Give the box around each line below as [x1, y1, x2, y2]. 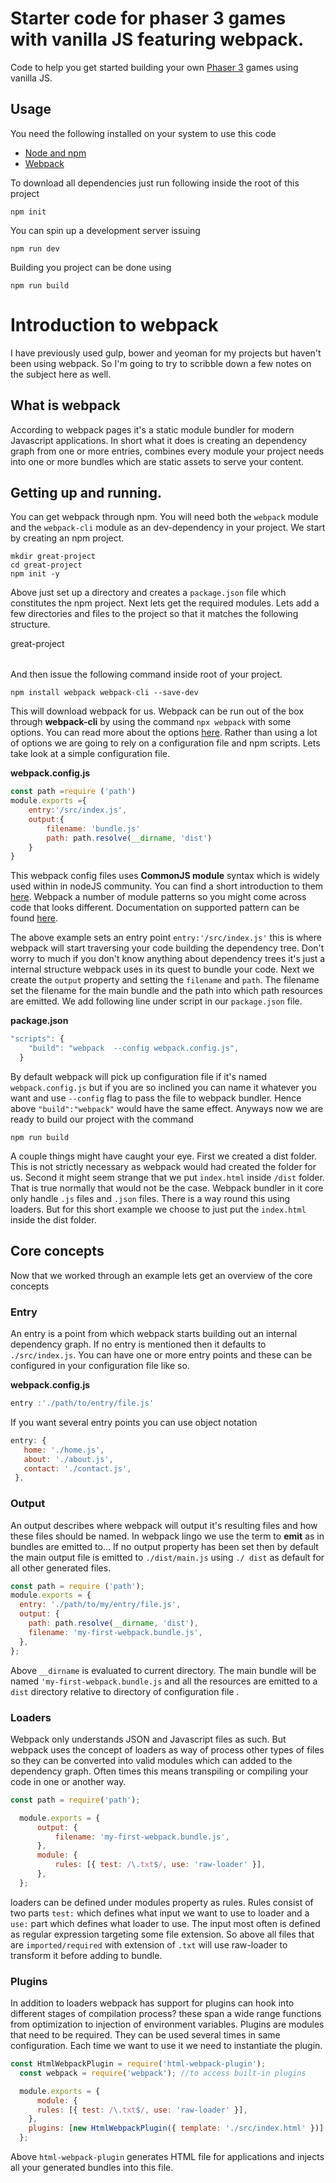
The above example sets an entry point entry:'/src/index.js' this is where [10, 932, 322, 944]
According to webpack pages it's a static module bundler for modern [10, 423, 295, 436]
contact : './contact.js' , [23, 1463, 132, 1474]
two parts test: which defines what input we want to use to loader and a [10, 1907, 310, 1919]
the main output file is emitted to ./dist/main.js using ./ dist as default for [10, 1551, 325, 1563]
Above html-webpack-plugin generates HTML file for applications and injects [10, 2151, 325, 2163]
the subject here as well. [10, 368, 112, 380]
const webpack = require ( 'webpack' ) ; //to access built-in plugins [19, 2068, 307, 2078]
